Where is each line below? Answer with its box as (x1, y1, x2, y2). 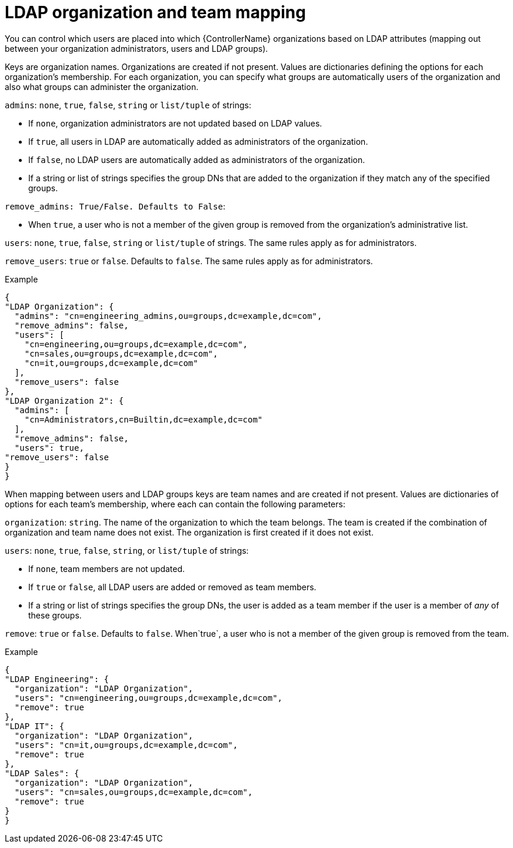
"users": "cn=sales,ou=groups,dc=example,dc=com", (14, 787, 253, 797)
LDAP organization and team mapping (5, 2, 306, 22)
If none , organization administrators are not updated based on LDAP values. (28, 118, 322, 128)
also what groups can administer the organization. (5, 81, 199, 92)
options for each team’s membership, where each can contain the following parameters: (5, 498, 345, 509)
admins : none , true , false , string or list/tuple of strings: (5, 99, 252, 110)
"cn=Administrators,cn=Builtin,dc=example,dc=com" (24, 414, 263, 424)
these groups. (28, 610, 82, 620)
